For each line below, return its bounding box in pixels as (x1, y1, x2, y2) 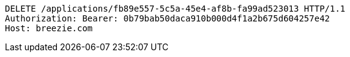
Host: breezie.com (5, 23, 93, 33)
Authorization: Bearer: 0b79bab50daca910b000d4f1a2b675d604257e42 (5, 13, 330, 23)
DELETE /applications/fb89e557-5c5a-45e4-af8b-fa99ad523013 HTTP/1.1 (5, 4, 346, 13)
